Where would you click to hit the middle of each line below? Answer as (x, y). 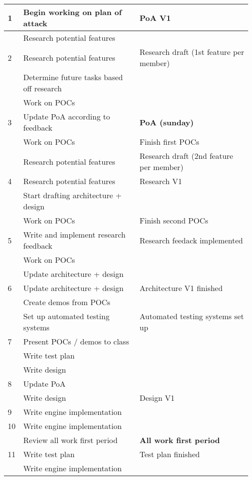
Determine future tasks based (73, 77)
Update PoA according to (67, 116)
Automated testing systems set (192, 316)
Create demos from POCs (67, 302)
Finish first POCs (170, 142)
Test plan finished (170, 454)
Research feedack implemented (191, 240)
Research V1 (161, 181)
